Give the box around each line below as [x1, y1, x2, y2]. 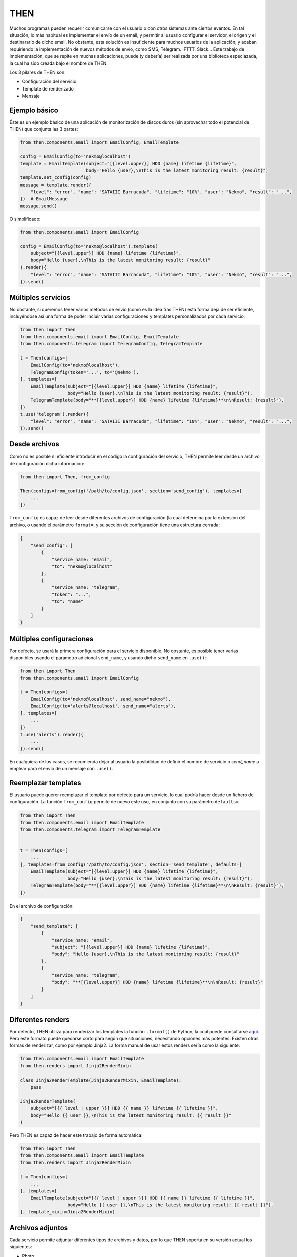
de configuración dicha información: [9, 460, 85, 466]
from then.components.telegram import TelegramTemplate [20, 827, 161, 832]
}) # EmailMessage [20, 196, 68, 202]
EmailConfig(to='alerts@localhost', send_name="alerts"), [30, 703, 176, 709]
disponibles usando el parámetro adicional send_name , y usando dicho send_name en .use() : [9, 655, 206, 661]
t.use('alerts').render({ [20, 732, 84, 737]
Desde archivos [9, 440, 60, 448]
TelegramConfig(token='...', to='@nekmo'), [30, 369, 139, 375]
